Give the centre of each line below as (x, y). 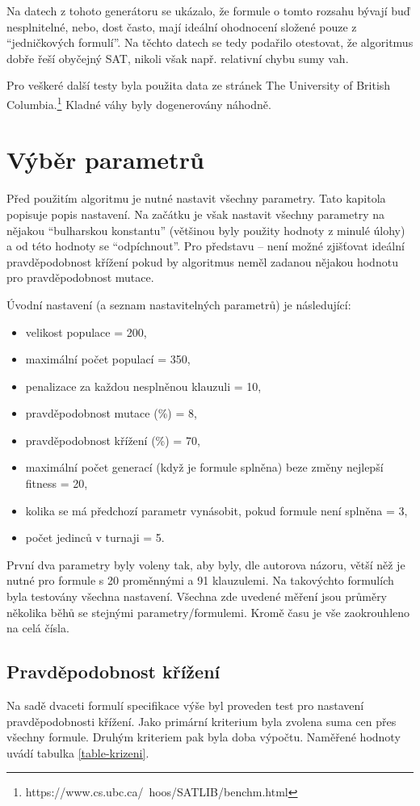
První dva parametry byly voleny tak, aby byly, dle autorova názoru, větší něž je (206, 564)
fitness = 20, (57, 483)
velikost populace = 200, (86, 332)
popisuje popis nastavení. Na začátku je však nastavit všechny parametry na (195, 214)
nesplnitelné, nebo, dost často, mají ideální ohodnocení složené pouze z (182, 26)
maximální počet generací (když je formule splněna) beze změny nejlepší (204, 467)
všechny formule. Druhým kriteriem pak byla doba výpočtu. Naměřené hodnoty (204, 737)
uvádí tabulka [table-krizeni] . (78, 752)
